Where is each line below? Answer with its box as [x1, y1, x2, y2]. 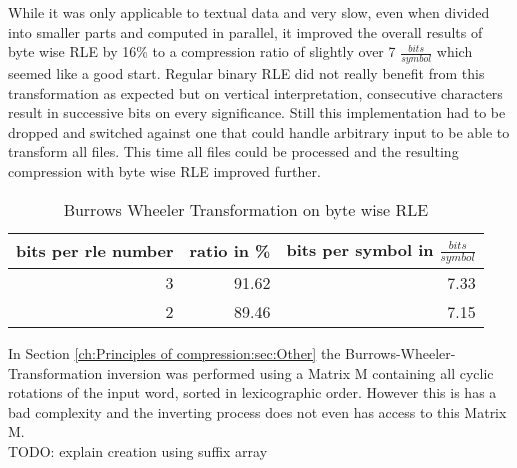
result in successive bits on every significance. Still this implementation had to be [8, 102, 506, 123]
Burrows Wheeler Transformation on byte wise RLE [63, 197, 429, 221]
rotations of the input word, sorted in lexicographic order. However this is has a [8, 382, 497, 403]
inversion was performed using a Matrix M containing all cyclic [106, 362, 494, 383]
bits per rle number [16, 239, 174, 263]
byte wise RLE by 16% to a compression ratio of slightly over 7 [8, 41, 396, 62]
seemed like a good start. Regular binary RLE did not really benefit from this [8, 63, 485, 84]
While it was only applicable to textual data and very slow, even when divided [8, 2, 490, 22]
